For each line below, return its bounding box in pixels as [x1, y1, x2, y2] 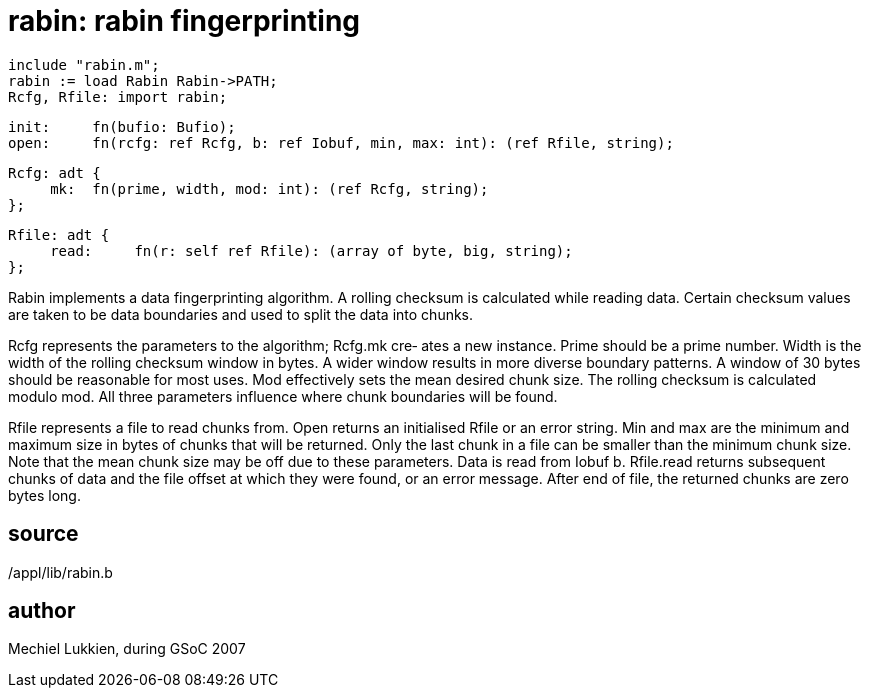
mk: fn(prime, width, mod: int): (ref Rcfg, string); [50, 180, 489, 197]
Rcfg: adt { [8, 164, 101, 181]
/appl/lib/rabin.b [8, 563, 113, 581]
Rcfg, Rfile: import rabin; [8, 88, 228, 105]
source [8, 521, 79, 547]
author [8, 598, 76, 624]
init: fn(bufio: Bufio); [8, 118, 236, 135]
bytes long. [8, 486, 81, 504]
